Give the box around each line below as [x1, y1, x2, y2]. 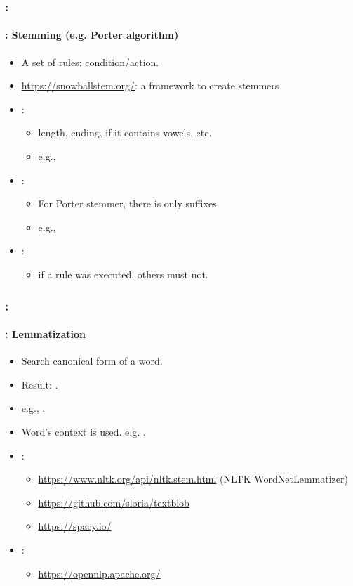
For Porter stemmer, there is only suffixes [38, 196, 217, 211]
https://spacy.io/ [38, 519, 112, 533]
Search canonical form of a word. [21, 353, 163, 368]
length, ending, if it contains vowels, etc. [38, 125, 212, 140]
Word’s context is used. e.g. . [21, 424, 146, 438]
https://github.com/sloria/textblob [38, 495, 189, 509]
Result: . [21, 377, 58, 391]
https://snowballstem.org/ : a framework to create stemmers [21, 78, 279, 93]
